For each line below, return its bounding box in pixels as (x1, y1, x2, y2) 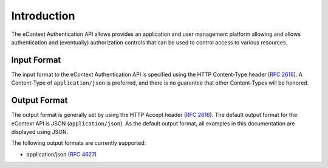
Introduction (11, 9, 75, 23)
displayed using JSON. (11, 128, 69, 135)
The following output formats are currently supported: (11, 139, 146, 147)
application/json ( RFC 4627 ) (26, 150, 97, 158)
